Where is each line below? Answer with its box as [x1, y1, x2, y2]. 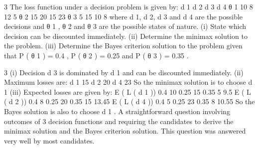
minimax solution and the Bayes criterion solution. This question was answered [4, 126, 246, 136]
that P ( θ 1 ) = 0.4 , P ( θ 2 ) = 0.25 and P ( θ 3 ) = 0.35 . [4, 50, 189, 60]
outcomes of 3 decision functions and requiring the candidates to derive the [4, 116, 234, 126]
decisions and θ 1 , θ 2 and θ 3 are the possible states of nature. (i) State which [4, 21, 247, 31]
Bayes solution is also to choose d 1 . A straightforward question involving [4, 106, 230, 116]
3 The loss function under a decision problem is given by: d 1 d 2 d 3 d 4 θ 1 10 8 [4, 1, 253, 11]
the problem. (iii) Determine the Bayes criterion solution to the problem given [4, 40, 243, 51]
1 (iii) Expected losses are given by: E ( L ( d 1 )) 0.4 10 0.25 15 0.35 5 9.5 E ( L [4, 86, 251, 97]
